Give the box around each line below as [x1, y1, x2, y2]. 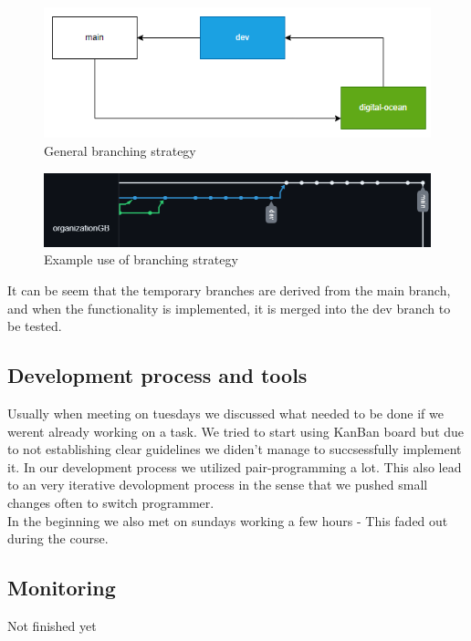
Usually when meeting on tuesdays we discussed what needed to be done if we [7, 403, 444, 422]
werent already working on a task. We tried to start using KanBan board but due [7, 421, 465, 440]
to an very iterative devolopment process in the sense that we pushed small [7, 475, 428, 494]
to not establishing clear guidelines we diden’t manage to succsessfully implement [7, 439, 462, 459]
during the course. [7, 529, 109, 548]
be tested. [7, 316, 62, 336]
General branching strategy [44, 140, 196, 160]
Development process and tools [7, 361, 308, 389]
